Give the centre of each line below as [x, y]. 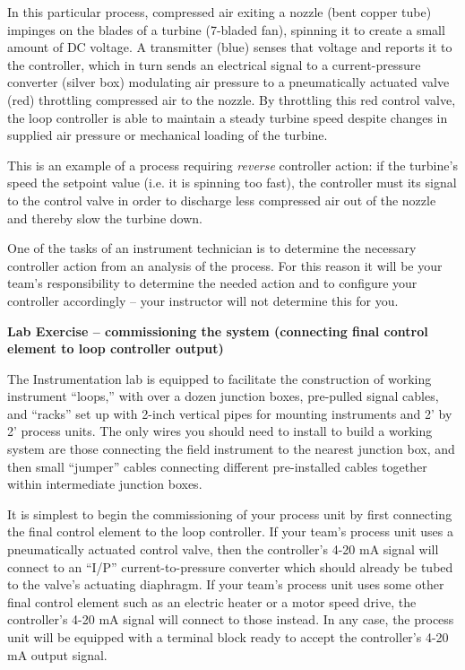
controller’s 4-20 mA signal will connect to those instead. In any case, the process [231, 619]
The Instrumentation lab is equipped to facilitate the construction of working [220, 378]
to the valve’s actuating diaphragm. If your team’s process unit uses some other [226, 584]
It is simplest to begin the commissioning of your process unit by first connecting [230, 513]
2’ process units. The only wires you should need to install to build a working [220, 431]
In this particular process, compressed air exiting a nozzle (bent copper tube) [220, 12]
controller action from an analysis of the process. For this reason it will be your [225, 265]
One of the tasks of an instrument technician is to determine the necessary [212, 248]
